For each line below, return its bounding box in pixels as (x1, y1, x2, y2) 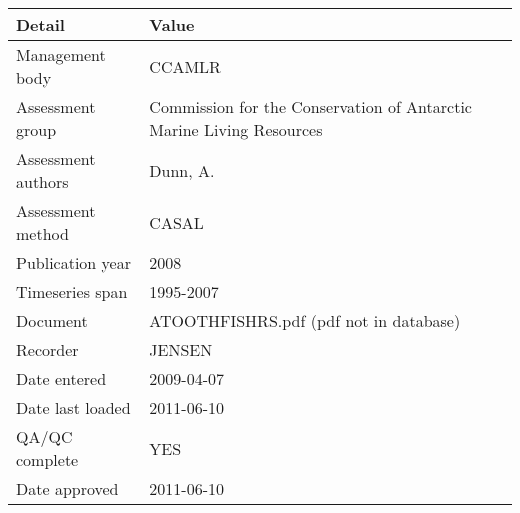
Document (16, 309, 88, 332)
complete (16, 448, 79, 471)
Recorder (16, 338, 79, 361)
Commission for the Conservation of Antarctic (149, 95, 472, 118)
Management (16, 43, 106, 66)
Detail (16, 13, 65, 36)
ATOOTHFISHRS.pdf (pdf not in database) (149, 309, 461, 332)
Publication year (16, 251, 131, 274)
